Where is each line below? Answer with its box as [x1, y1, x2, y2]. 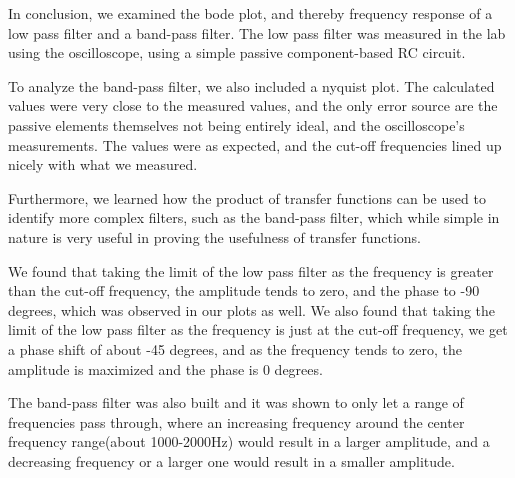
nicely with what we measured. [8, 154, 198, 175]
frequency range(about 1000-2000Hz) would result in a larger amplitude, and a [8, 431, 490, 452]
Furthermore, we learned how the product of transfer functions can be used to [8, 187, 486, 208]
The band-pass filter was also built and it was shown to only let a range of [8, 392, 464, 413]
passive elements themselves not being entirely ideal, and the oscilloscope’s [8, 114, 465, 135]
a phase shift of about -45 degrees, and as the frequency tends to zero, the [8, 338, 462, 359]
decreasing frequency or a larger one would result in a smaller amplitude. [8, 450, 455, 471]
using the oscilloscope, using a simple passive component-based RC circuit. [8, 42, 466, 63]
